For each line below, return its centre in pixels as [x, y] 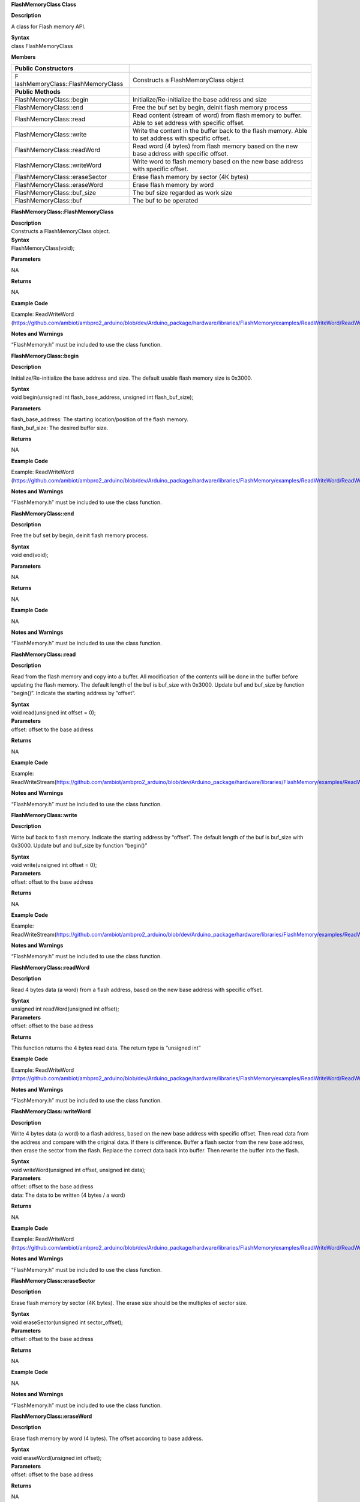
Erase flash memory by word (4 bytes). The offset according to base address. [107, 1438]
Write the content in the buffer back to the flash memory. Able [220, 131]
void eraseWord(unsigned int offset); [56, 1458]
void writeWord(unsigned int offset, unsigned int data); [79, 1170]
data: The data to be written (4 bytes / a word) [68, 1195]
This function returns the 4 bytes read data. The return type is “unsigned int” [106, 1048]
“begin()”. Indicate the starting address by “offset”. [73, 693]
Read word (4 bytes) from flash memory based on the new [215, 146]
